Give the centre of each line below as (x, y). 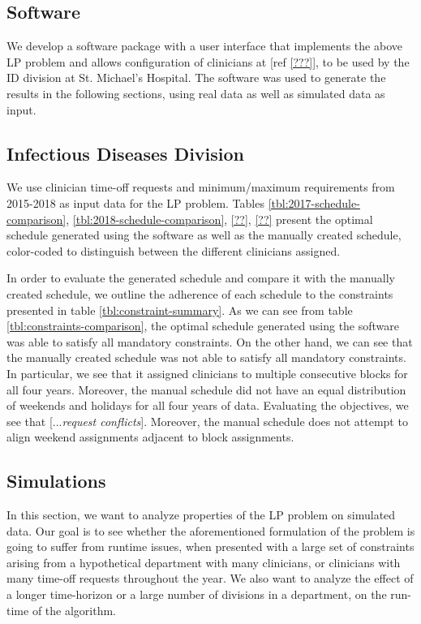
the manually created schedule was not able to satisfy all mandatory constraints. (206, 357)
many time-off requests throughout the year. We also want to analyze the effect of (210, 578)
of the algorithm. (74, 610)
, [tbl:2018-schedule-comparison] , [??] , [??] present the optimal (219, 219)
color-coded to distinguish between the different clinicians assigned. (174, 250)
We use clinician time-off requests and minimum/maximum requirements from (201, 187)
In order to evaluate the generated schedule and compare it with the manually (201, 278)
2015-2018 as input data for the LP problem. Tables (135, 202)
